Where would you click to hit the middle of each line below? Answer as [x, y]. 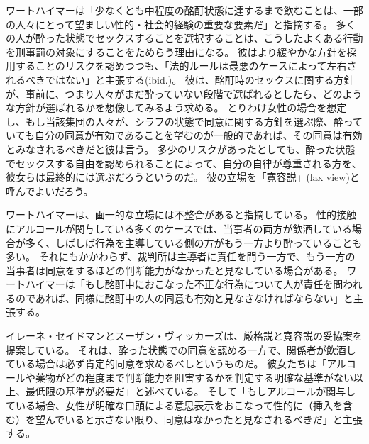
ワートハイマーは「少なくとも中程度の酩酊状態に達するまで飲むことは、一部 [184, 10]
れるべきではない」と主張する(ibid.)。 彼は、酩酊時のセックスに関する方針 [180, 79]
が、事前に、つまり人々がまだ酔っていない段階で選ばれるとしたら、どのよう [184, 93]
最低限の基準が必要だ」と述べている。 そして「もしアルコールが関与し [191, 391]
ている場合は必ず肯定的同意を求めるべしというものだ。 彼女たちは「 [166, 363]
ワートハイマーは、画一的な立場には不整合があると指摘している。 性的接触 [181, 215]
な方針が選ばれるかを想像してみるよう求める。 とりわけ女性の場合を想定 [176, 107]
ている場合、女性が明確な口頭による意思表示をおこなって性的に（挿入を [174, 405]
